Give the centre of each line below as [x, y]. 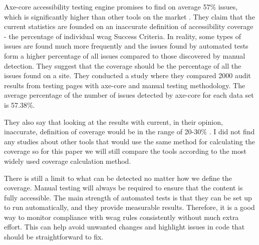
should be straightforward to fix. [54, 237]
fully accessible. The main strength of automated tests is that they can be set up [128, 197]
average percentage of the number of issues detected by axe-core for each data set [129, 95]
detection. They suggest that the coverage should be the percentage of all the [123, 65]
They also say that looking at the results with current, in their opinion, [113, 121]
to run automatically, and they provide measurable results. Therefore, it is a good [129, 207]
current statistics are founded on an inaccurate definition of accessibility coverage [129, 26]
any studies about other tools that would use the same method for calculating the [129, 141]
